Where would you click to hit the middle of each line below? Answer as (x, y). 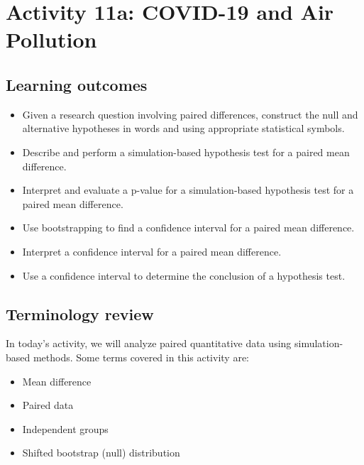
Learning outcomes (77, 84)
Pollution (51, 39)
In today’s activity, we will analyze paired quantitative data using (149, 343)
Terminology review (80, 313)
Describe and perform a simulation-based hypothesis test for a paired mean (186, 152)
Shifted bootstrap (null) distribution (101, 453)
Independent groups (65, 428)
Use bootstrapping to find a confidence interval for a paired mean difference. (188, 228)
